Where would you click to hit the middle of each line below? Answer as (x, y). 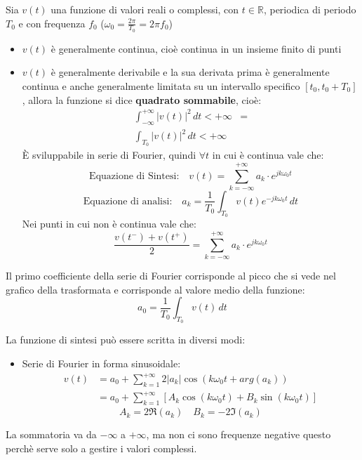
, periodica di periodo (310, 9)
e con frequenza (52, 23)
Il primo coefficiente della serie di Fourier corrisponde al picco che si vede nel (171, 275)
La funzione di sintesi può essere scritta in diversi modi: (126, 340)
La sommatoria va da (51, 434)
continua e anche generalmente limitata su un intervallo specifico (161, 86)
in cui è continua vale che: (268, 155)
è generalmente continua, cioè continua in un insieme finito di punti (196, 48)
